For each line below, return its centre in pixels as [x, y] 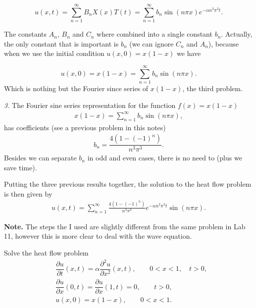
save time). [21, 167]
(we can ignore [152, 43]
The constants [26, 34]
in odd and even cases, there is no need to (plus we [165, 158]
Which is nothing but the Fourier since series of [76, 88]
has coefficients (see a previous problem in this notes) [85, 127]
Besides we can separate [40, 158]
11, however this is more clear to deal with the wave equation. [98, 236]
